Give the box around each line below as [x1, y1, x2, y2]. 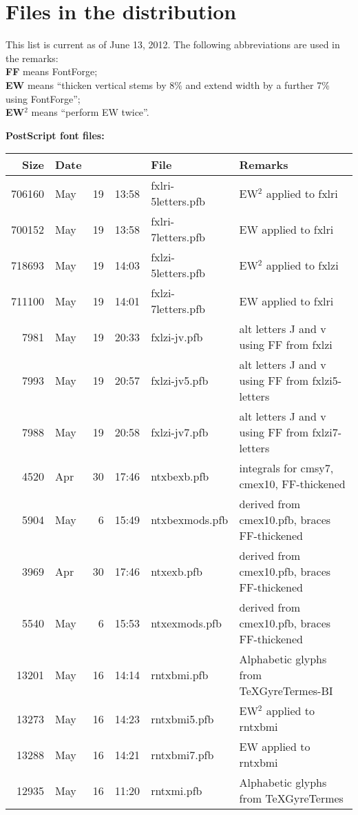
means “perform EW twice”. [31, 105, 149, 119]
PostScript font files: [6, 128, 105, 142]
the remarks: [6, 50, 59, 65]
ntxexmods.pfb [151, 615, 222, 632]
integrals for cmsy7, [239, 460, 334, 476]
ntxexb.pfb [151, 563, 202, 580]
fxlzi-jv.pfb [151, 328, 203, 345]
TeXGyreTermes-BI [239, 683, 333, 699]
